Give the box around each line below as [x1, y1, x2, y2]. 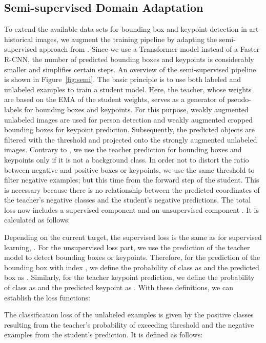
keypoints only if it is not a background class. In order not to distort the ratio [4, 154, 249, 165]
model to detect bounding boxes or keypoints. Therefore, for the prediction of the [4, 252, 260, 263]
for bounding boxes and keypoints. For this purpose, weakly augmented [24, 104, 249, 114]
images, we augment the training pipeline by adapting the [35, 33, 217, 44]
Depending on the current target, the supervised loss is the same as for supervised [4, 232, 262, 243]
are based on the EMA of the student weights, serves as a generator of [4, 94, 225, 105]
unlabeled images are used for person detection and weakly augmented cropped [4, 114, 253, 125]
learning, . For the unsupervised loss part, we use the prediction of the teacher [4, 241, 250, 252]
